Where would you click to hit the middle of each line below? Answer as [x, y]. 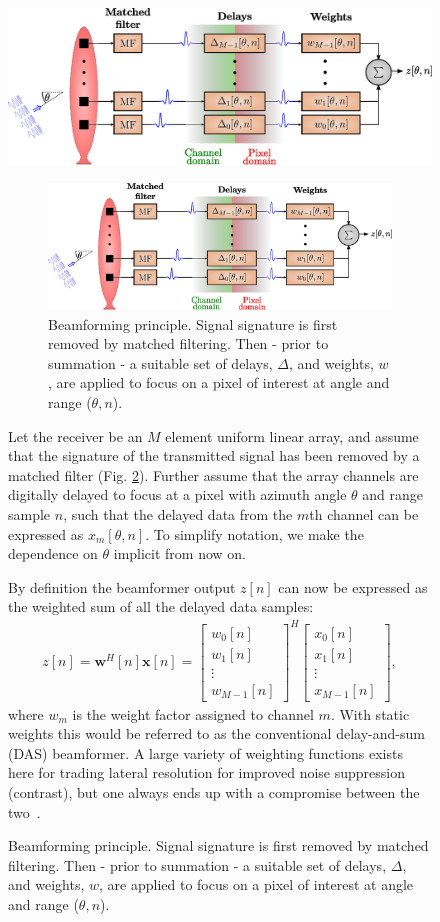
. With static [370, 713]
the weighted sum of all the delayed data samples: [161, 606]
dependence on [53, 553]
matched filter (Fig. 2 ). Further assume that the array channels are [213, 474]
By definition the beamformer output [122, 586]
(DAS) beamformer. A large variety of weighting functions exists [205, 752]
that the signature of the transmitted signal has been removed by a [214, 455]
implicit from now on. [180, 553]
